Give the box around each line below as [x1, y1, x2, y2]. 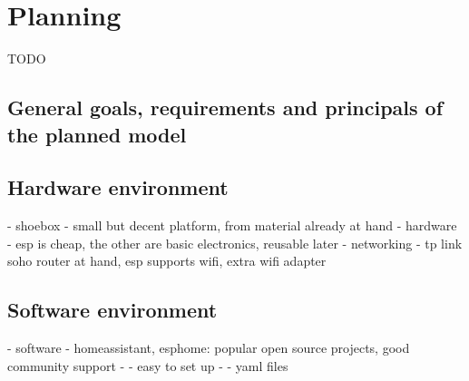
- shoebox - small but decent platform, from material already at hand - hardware [7, 216, 457, 235]
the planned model [7, 120, 187, 148]
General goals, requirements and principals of [7, 93, 444, 122]
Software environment [7, 296, 218, 324]
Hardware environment [7, 173, 229, 201]
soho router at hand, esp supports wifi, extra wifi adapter [7, 251, 327, 270]
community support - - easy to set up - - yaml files [7, 356, 288, 375]
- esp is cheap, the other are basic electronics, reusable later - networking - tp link [7, 233, 463, 252]
